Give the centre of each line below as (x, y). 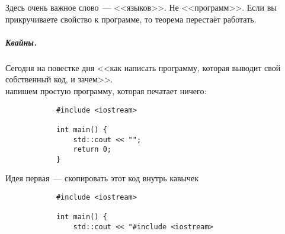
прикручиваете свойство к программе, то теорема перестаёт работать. (131, 19)
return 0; (92, 150)
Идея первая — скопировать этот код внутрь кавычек (102, 178)
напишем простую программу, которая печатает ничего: (106, 90)
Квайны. (21, 42)
